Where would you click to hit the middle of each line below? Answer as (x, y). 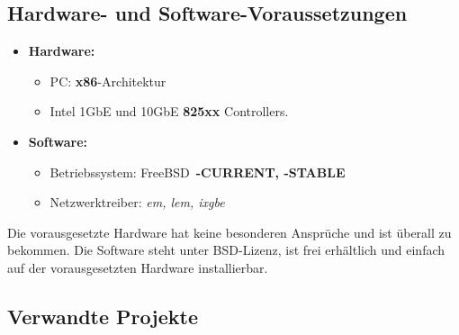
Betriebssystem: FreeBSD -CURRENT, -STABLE (198, 172)
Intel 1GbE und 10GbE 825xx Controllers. (169, 111)
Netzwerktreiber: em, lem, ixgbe (137, 202)
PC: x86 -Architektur (108, 81)
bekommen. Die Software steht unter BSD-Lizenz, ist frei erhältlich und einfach (226, 250)
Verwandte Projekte (103, 316)
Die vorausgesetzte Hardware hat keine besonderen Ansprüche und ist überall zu (229, 232)
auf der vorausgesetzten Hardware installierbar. (138, 267)
